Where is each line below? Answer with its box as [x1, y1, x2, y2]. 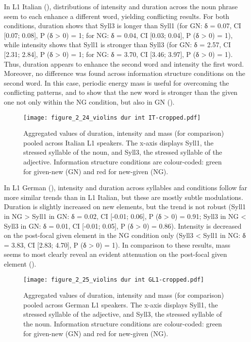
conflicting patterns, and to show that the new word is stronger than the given [4, 87, 238, 97]
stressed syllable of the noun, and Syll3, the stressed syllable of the [23, 147, 222, 157]
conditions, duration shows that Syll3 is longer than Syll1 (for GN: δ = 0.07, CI [4, 20, 241, 31]
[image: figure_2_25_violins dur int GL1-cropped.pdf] [23, 276, 204, 283]
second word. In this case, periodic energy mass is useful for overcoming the [4, 77, 229, 88]
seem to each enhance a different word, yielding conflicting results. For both [4, 11, 230, 21]
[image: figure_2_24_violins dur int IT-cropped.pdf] [23, 114, 201, 121]
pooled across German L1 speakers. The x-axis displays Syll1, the [23, 299, 218, 309]
